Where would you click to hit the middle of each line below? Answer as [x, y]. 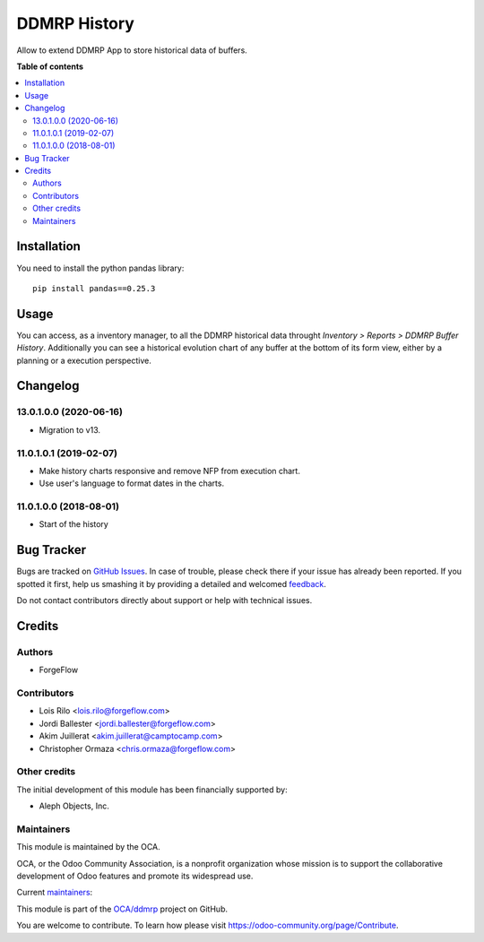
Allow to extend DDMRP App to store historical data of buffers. [132, 50]
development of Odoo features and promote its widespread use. [135, 876]
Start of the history [74, 524]
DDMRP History [75, 23]
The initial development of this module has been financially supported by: [152, 790]
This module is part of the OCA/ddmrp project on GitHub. [122, 909]
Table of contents [50, 66]
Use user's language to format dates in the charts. [131, 483]
